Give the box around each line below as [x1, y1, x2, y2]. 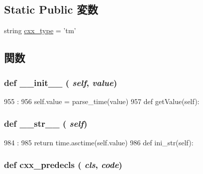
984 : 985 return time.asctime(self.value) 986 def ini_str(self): [4, 137, 193, 147]
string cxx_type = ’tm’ [4, 25, 76, 36]
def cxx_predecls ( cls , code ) [4, 158, 123, 171]
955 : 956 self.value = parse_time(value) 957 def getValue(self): [4, 96, 199, 106]
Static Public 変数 [4, 2, 98, 17]
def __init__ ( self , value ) [4, 76, 117, 89]
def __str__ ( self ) [4, 117, 87, 130]
